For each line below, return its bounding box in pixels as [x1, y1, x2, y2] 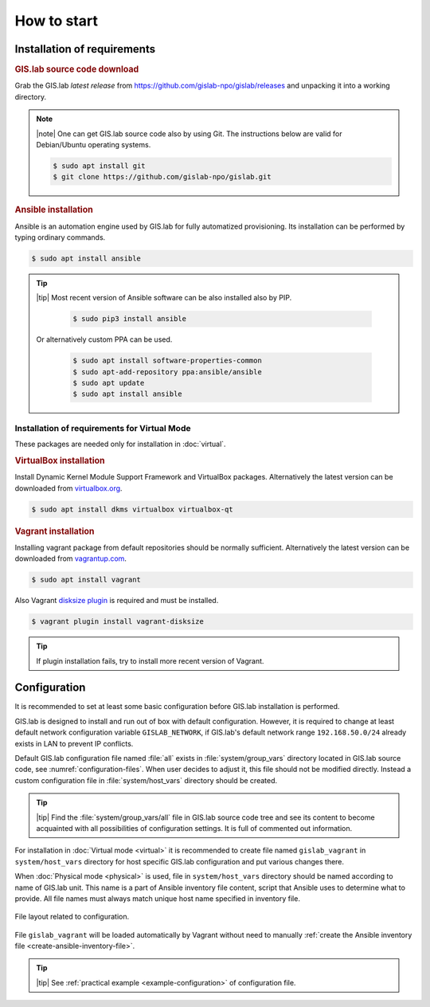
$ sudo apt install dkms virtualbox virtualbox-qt [31, 504, 234, 514]
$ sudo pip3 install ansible [72, 315, 187, 323]
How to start [14, 12, 99, 29]
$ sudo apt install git [53, 161, 147, 170]
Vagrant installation [14, 526, 95, 537]
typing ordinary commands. [14, 232, 106, 242]
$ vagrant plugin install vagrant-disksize [31, 617, 205, 626]
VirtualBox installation [14, 455, 105, 466]
